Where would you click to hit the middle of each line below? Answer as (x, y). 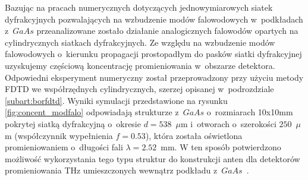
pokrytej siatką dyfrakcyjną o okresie (73, 123)
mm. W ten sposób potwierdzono (221, 147)
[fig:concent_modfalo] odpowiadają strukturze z (92, 112)
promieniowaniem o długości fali (64, 147)
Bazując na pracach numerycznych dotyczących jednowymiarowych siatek (139, 7)
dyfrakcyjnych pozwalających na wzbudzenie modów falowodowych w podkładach (154, 19)
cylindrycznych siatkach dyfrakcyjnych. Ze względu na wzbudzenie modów (140, 42)
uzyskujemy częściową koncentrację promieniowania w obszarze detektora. (140, 65)
